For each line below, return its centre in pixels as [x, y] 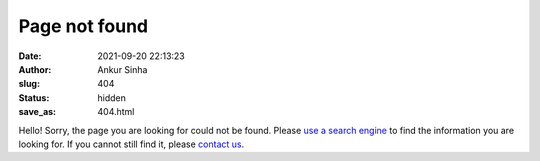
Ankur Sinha [122, 69]
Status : [34, 97]
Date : [30, 56]
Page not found [83, 26]
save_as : [37, 112]
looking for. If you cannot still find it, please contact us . [131, 144]
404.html [116, 112]
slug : [29, 84]
